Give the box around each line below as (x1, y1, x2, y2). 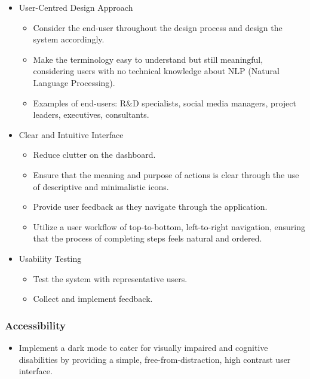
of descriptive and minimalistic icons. (33, 180, 169, 192)
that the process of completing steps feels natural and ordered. (33, 232, 262, 244)
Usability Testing (19, 252, 82, 264)
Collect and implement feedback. (33, 292, 153, 305)
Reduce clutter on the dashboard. (33, 148, 156, 161)
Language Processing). (33, 76, 115, 88)
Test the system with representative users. (33, 272, 188, 285)
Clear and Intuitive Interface (19, 128, 124, 140)
